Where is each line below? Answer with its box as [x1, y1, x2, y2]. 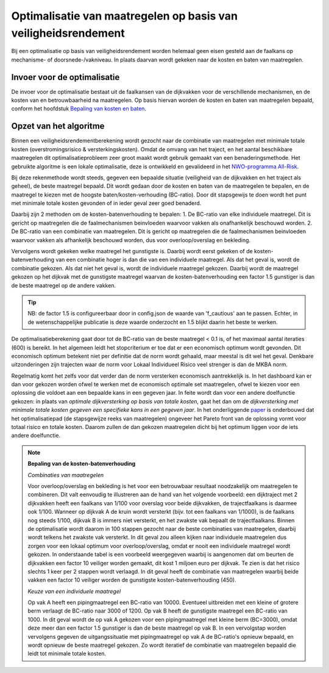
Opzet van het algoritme [11, 121, 105, 131]
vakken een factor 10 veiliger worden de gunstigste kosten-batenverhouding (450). [27, 577, 237, 584]
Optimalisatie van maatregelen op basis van [11, 9, 238, 23]
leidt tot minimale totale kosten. [27, 650, 107, 657]
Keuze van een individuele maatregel [27, 588, 121, 595]
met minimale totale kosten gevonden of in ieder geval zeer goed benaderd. [11, 200, 202, 207]
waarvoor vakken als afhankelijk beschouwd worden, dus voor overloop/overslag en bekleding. [11, 236, 251, 243]
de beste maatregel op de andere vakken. [11, 281, 116, 289]
